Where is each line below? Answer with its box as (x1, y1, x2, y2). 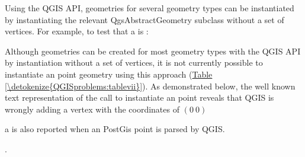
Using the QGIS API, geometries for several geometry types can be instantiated (5, 2, 294, 14)
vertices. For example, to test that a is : (5, 25, 149, 37)
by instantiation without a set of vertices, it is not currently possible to (5, 56, 263, 69)
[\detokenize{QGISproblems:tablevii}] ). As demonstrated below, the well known (5, 79, 296, 92)
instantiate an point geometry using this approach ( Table (5, 68, 213, 80)
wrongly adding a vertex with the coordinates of (5, 102, 179, 115)
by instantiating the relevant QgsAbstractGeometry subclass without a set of (5, 13, 284, 25)
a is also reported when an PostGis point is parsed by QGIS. (5, 123, 225, 135)
